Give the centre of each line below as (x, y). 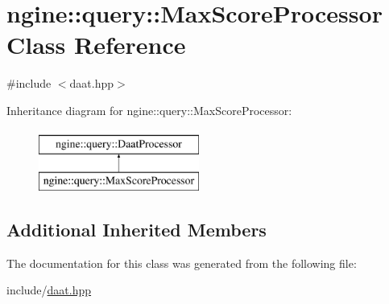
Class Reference (96, 45)
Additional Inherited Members (137, 230)
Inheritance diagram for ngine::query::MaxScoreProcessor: (149, 110)
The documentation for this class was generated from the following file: (182, 263)
